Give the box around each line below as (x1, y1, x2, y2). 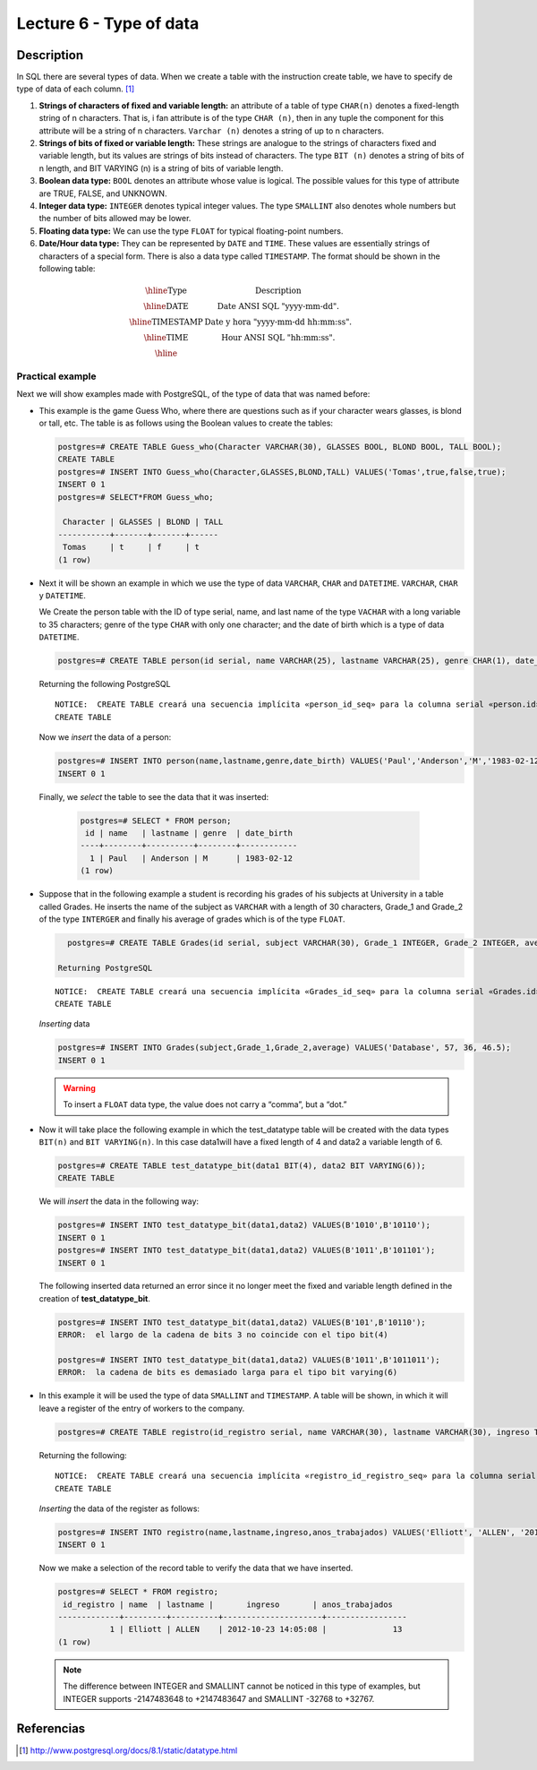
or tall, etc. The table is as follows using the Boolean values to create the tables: (38, 417, 334, 429)
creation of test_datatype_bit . (38, 1293, 151, 1303)
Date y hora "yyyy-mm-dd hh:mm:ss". (204, 317, 353, 327)
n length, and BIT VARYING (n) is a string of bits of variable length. (38, 162, 284, 174)
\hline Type (144, 286, 188, 296)
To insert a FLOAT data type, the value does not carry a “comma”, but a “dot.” (63, 1099, 347, 1110)
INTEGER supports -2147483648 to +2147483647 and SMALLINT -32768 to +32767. (63, 1693, 375, 1704)
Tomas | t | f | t (63, 542, 200, 553)
